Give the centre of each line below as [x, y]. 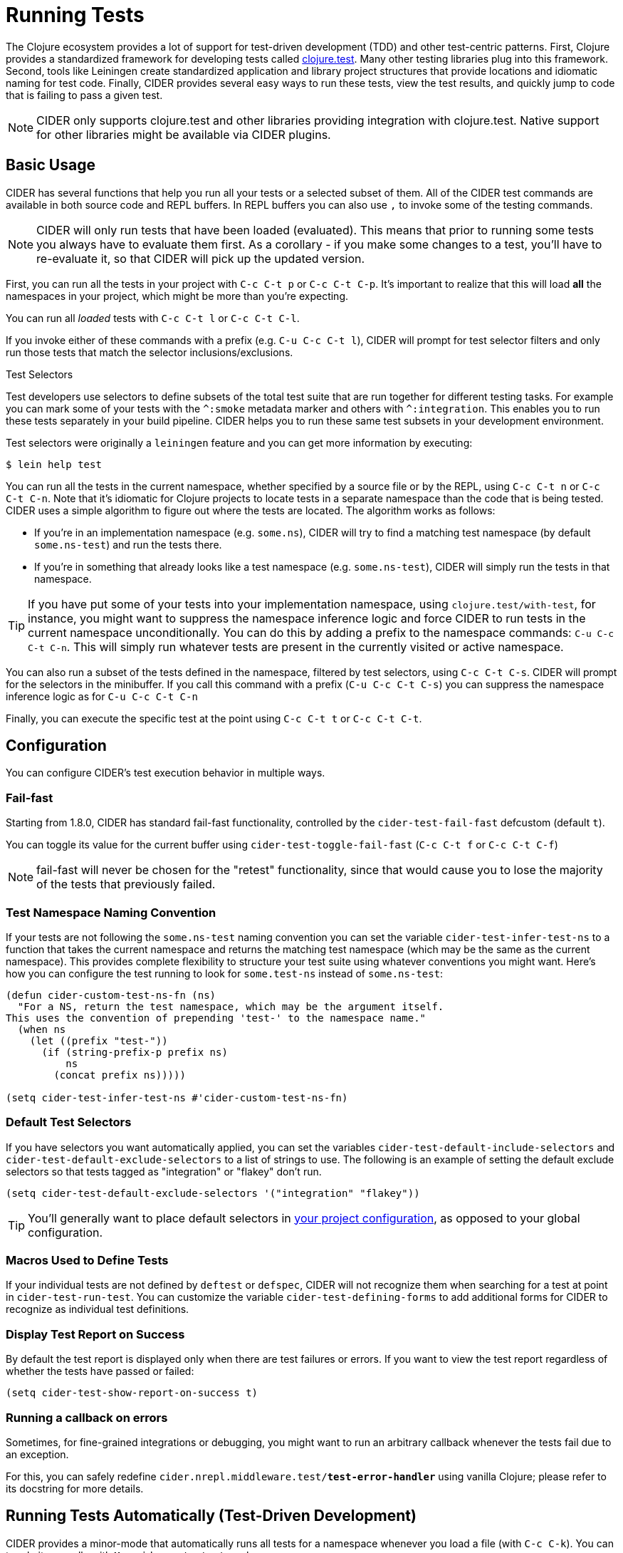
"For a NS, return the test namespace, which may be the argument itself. [231, 1006]
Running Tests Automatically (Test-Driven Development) [211, 1516]
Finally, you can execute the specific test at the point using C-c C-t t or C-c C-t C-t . [214, 718]
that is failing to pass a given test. [84, 95]
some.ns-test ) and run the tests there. [128, 544]
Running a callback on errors [87, 1417]
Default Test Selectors [69, 1122]
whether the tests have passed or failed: [100, 1371]
